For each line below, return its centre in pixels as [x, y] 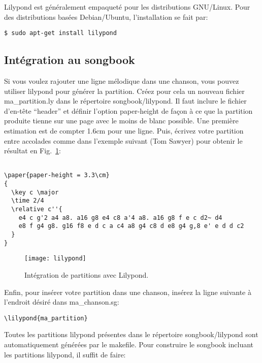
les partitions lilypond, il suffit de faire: [65, 354]
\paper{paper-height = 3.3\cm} [57, 175]
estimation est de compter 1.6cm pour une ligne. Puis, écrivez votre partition [124, 131]
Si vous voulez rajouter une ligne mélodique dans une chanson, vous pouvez [122, 81]
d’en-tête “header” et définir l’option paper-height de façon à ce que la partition [128, 110]
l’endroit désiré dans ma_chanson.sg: [62, 302]
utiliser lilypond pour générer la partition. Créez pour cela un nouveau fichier [124, 91]
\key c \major [35, 192]
